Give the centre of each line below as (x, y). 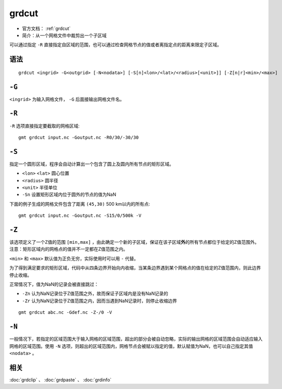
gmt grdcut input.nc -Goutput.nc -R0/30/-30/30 (79, 137)
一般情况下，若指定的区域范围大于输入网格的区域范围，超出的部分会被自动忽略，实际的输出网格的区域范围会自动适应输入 (136, 339)
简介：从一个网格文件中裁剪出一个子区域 (64, 35)
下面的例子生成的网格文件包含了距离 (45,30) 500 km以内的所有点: (80, 204)
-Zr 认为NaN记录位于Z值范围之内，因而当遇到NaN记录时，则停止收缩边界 (99, 301)
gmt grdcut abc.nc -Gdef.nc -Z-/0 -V (65, 313)
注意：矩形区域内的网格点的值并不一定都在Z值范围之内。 (68, 249)
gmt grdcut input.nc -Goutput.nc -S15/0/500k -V (80, 216)
